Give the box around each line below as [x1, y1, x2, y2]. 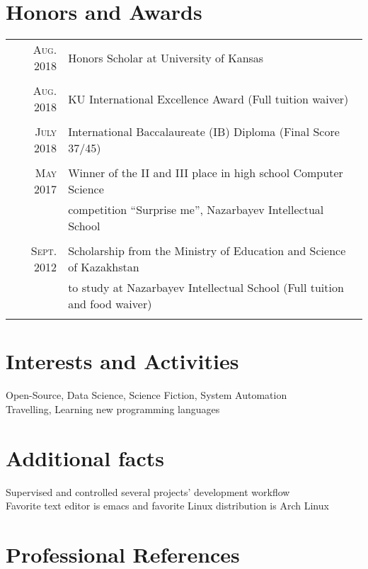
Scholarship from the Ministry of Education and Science [68, 242, 346, 259]
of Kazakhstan [68, 259, 139, 276]
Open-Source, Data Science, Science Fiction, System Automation [6, 388, 287, 402]
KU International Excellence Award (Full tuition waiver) [68, 90, 349, 107]
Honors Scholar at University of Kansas [68, 49, 264, 66]
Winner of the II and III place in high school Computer [68, 164, 343, 181]
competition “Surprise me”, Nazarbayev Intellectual [68, 201, 324, 218]
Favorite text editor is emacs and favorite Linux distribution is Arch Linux [6, 498, 329, 513]
